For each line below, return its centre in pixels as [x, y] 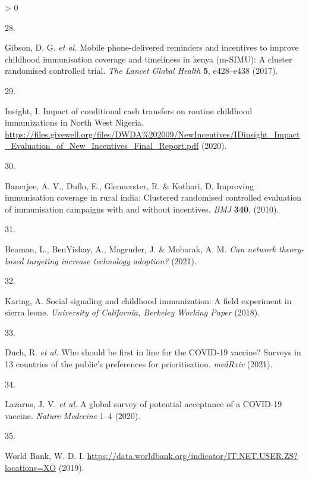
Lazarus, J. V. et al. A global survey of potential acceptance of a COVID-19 [144, 404]
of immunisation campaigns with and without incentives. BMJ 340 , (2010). [142, 209]
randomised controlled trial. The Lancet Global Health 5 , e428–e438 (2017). [141, 71]
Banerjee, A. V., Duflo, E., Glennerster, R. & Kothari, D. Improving [130, 185]
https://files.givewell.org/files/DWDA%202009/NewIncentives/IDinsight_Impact [152, 134]
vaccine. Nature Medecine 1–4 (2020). [73, 415]
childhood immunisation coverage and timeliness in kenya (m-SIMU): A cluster [149, 59]
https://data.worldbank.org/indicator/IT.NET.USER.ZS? [192, 456]
